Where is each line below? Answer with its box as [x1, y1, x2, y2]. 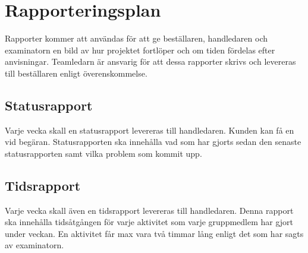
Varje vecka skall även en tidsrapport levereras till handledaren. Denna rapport [5, 204, 294, 216]
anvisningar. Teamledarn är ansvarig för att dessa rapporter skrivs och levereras [5, 55, 296, 68]
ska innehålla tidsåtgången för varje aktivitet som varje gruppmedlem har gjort [5, 216, 294, 228]
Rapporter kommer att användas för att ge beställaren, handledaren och [5, 32, 268, 45]
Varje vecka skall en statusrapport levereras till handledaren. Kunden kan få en [5, 124, 294, 136]
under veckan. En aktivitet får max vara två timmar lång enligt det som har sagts [5, 227, 304, 239]
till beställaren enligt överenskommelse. [5, 67, 147, 79]
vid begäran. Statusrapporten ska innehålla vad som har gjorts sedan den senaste [5, 135, 301, 148]
